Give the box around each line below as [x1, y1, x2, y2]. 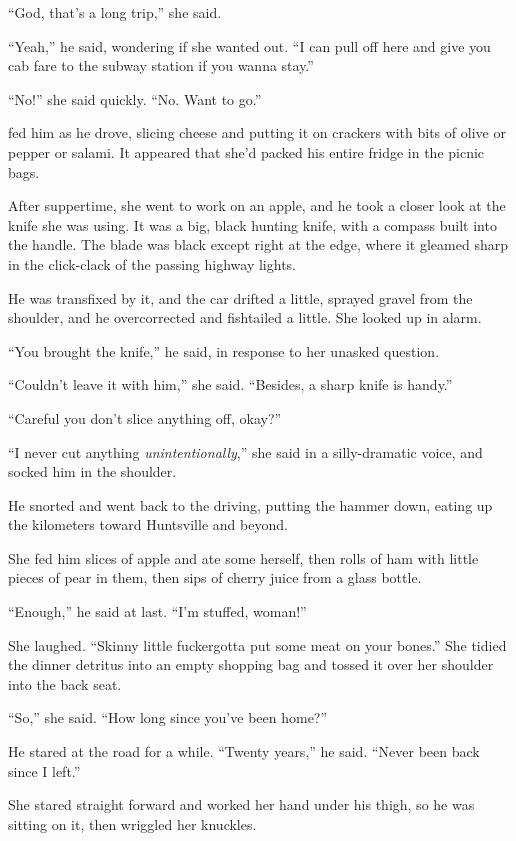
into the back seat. [8, 673, 122, 694]
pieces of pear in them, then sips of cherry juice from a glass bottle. [8, 567, 422, 588]
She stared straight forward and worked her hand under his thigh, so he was [8, 794, 475, 815]
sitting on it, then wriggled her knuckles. [8, 813, 257, 834]
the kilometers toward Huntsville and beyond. [8, 514, 288, 535]
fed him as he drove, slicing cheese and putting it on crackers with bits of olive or [8, 122, 506, 143]
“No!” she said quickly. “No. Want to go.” [8, 88, 262, 109]
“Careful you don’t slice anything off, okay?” [8, 407, 282, 428]
